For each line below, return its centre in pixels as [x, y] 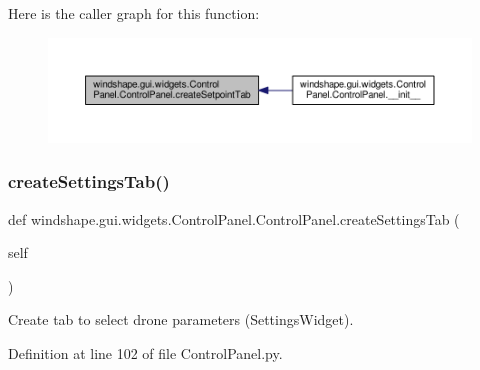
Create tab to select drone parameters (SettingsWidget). [181, 319]
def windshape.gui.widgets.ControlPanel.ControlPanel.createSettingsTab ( [234, 218]
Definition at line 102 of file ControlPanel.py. [145, 352]
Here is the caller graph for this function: [134, 13]
